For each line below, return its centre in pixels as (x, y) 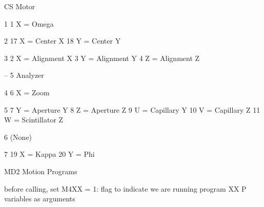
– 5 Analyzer (24, 75)
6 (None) (18, 137)
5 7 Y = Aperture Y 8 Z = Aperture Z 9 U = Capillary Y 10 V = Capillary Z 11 (132, 109)
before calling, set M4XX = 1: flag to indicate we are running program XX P (125, 188)
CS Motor (20, 6)
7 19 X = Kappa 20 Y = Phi (49, 154)
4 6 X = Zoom (27, 92)
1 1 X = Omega (29, 23)
